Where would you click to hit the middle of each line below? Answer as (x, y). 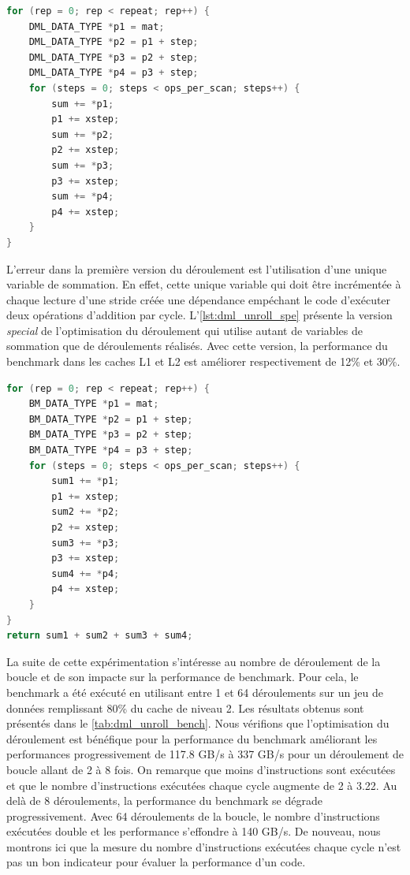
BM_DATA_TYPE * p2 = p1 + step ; (111, 419)
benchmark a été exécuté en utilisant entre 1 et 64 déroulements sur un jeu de (195, 692)
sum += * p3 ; (83, 165)
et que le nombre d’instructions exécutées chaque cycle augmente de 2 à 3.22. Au (202, 785)
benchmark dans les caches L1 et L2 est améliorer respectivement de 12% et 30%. (203, 361)
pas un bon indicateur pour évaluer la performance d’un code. (156, 862)
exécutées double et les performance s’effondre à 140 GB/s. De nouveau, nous (194, 831)
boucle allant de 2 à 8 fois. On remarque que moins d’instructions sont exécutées (201, 769)
